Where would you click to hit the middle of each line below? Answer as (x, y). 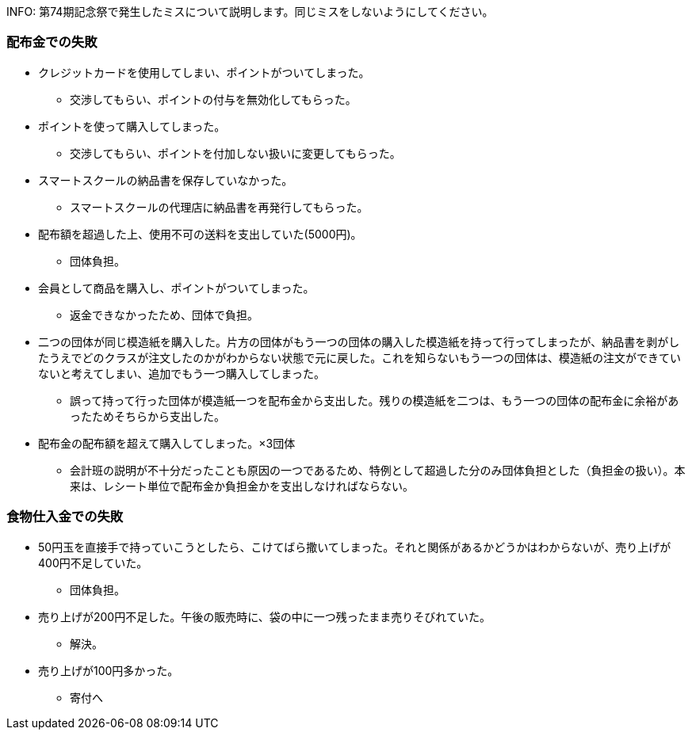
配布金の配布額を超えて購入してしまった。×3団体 (167, 443)
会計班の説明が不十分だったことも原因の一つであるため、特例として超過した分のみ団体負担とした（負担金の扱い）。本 (378, 470)
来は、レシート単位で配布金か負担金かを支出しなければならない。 (242, 486)
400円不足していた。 (93, 562)
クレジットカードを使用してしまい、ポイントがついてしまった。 (204, 72)
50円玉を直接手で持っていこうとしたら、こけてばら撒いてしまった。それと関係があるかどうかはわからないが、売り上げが (355, 547)
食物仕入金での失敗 (65, 517)
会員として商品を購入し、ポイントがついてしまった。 (176, 288)
